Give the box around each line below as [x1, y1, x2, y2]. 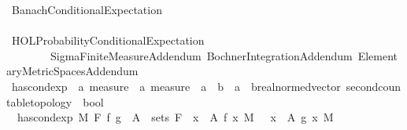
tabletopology [6, 93, 72, 110]
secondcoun [346, 78, 401, 94]
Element [357, 47, 398, 63]
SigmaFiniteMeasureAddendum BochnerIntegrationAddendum [50, 47, 353, 63]
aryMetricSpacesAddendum [6, 63, 139, 79]
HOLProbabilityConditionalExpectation [11, 32, 205, 49]
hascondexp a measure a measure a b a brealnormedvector [11, 78, 341, 94]
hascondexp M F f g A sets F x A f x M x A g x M [17, 109, 334, 125]
